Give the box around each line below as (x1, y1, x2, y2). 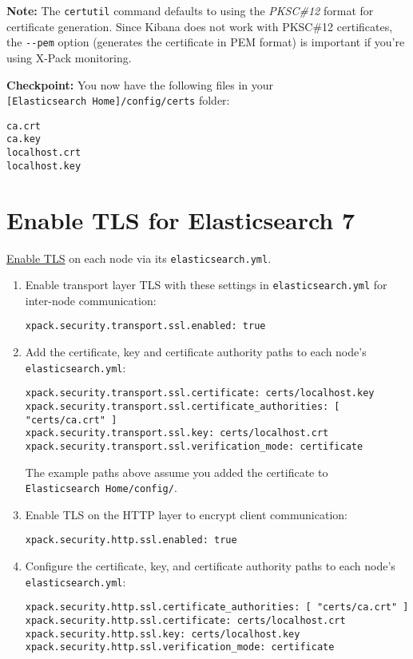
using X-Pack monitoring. (6, 49, 132, 66)
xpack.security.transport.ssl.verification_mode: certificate (25, 440, 363, 452)
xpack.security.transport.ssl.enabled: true (25, 320, 266, 332)
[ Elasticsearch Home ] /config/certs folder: (6, 92, 230, 109)
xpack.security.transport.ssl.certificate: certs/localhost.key (25, 387, 375, 399)
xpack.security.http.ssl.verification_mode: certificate (25, 641, 335, 653)
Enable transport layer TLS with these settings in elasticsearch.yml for (25, 276, 387, 293)
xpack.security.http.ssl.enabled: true (25, 534, 237, 546)
